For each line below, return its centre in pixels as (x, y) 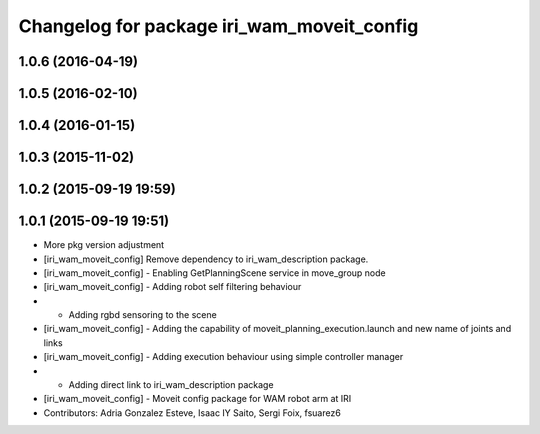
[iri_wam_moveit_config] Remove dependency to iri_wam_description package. (206, 259)
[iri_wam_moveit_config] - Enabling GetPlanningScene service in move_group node (214, 272)
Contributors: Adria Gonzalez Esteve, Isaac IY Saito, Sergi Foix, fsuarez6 (192, 412)
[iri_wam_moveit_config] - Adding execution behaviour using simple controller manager (223, 357)
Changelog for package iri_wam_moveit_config (218, 26)
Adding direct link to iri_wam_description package (171, 385)
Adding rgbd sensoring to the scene (142, 315)
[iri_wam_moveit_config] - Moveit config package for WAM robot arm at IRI (197, 399)
